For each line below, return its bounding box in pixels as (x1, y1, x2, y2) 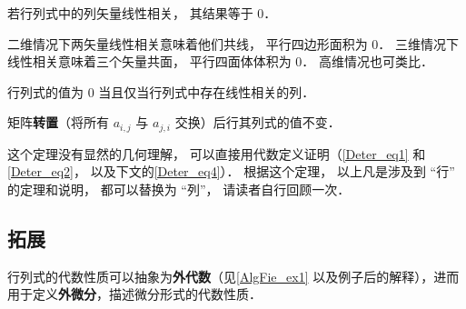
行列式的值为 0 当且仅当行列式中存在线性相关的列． (7, 82, 315, 101)
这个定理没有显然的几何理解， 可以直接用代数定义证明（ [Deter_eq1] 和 (7, 144, 426, 163)
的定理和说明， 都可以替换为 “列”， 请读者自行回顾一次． (7, 180, 351, 199)
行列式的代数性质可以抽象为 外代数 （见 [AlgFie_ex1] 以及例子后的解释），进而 (7, 266, 460, 285)
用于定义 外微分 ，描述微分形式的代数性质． (7, 284, 262, 304)
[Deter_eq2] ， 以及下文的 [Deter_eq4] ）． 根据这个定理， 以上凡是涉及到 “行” (7, 162, 455, 181)
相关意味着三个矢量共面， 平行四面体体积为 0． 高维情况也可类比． (32, 52, 433, 71)
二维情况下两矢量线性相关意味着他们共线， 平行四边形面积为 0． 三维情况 (7, 34, 446, 53)
